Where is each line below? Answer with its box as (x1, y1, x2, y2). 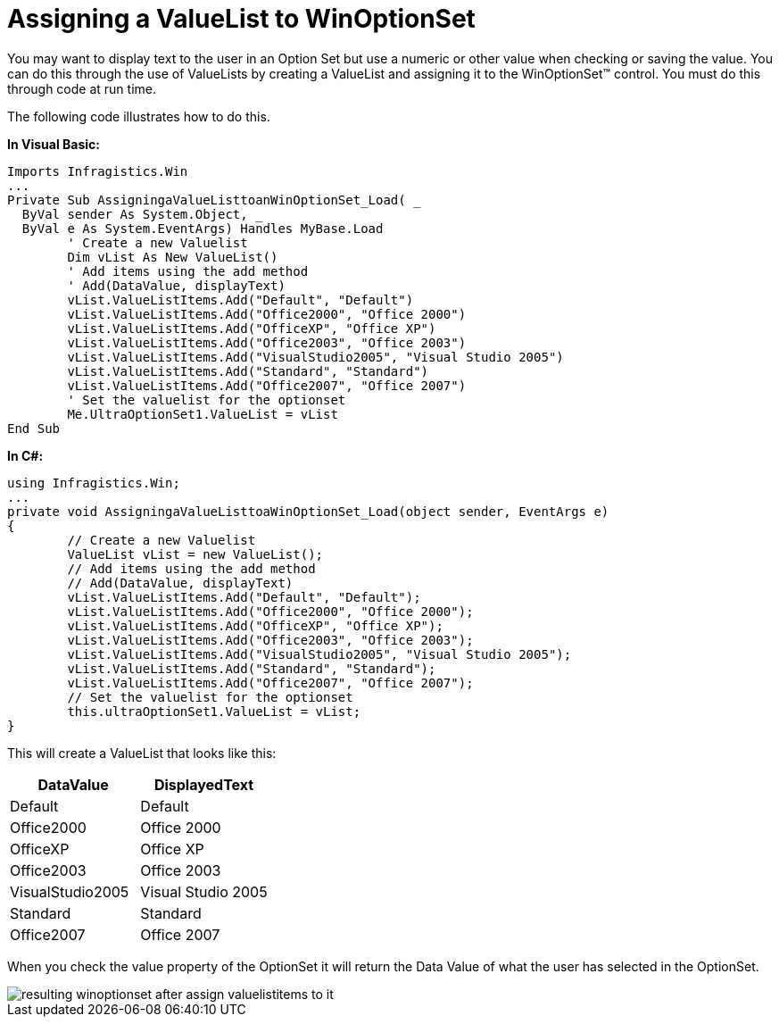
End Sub (7, 420, 61, 436)
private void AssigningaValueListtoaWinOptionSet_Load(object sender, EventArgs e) (7, 504, 609, 519)
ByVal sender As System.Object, (21, 206, 248, 221)
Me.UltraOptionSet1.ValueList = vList (67, 406, 338, 421)
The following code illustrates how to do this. (7, 108, 270, 124)
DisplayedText (153, 775, 254, 794)
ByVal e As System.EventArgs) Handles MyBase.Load (21, 221, 384, 236)
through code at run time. (7, 80, 157, 96)
